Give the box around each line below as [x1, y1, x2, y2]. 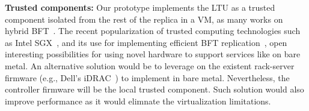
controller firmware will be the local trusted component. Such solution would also [5, 83, 304, 95]
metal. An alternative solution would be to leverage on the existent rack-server [5, 59, 295, 72]
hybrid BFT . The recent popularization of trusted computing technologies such [5, 24, 301, 37]
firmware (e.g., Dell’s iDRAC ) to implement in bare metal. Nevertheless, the [5, 71, 290, 84]
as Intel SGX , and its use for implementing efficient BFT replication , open [5, 36, 287, 48]
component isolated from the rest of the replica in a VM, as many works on [5, 13, 283, 25]
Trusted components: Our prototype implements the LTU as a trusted [5, 1, 275, 13]
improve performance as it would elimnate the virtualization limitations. [5, 94, 271, 107]
